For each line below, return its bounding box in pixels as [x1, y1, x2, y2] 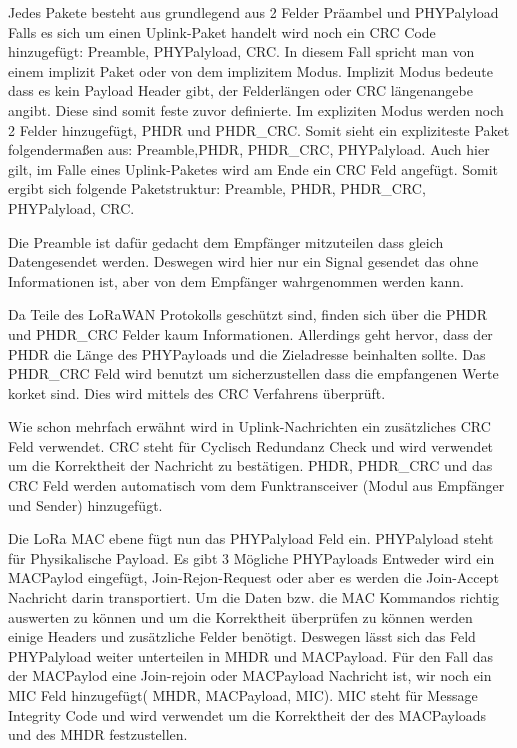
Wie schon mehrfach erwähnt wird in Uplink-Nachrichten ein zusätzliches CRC [8, 416, 491, 437]
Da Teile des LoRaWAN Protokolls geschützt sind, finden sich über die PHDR [8, 304, 487, 325]
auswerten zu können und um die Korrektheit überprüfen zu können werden [8, 606, 473, 627]
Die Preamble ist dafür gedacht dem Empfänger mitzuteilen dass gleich [8, 231, 444, 252]
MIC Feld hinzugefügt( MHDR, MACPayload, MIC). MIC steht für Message [8, 685, 478, 705]
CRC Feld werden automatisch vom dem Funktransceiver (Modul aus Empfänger [8, 475, 505, 496]
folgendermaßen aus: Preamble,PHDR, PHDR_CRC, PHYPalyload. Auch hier [8, 139, 490, 160]
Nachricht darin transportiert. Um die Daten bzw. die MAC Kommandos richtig [8, 587, 499, 608]
